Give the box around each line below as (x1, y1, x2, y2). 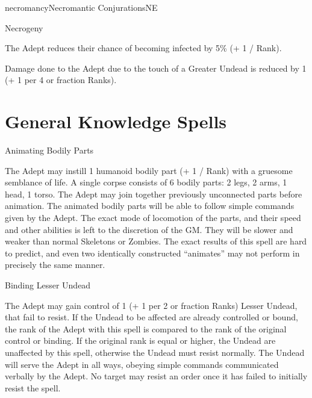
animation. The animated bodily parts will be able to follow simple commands (5, 199, 295, 212)
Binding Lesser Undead (5, 279, 91, 291)
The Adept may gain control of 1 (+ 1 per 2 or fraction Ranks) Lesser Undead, (5, 299, 298, 311)
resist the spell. (5, 381, 61, 394)
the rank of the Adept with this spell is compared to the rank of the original (5, 322, 287, 335)
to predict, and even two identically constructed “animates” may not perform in (5, 246, 300, 259)
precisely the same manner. (5, 258, 105, 271)
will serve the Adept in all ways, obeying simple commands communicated (5, 358, 279, 370)
